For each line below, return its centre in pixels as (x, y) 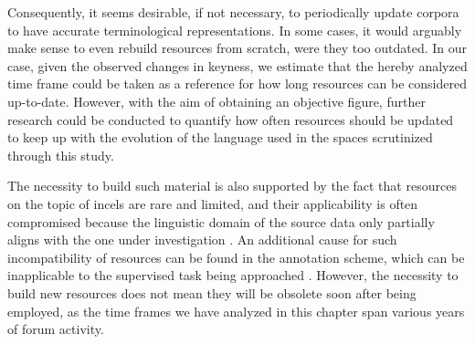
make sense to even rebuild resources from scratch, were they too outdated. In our (237, 48)
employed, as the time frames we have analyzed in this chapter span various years (236, 311)
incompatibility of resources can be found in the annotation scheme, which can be (236, 257)
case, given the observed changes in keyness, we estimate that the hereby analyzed (237, 65)
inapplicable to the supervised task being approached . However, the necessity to (233, 275)
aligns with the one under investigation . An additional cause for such (202, 240)
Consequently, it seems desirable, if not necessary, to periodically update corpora (233, 12)
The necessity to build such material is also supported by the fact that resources (232, 186)
